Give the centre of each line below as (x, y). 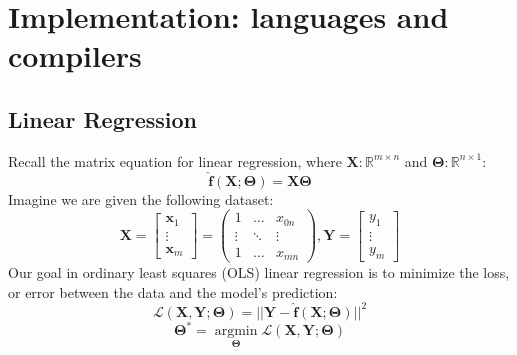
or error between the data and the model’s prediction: (173, 291)
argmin (236, 331)
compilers (75, 55)
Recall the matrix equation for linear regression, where (175, 160)
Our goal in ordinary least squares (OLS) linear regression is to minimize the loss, (259, 272)
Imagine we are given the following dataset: (141, 198)
